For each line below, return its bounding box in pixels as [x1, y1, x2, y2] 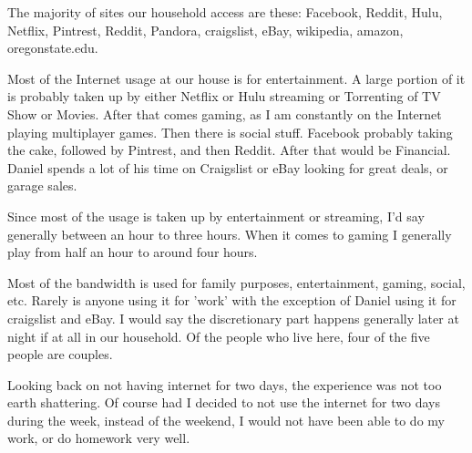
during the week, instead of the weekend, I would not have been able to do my [7, 410, 445, 429]
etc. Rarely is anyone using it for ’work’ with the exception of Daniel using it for [7, 291, 457, 310]
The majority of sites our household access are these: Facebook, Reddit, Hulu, [7, 3, 443, 21]
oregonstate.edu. [7, 38, 98, 57]
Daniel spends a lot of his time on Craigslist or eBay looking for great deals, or [7, 158, 448, 177]
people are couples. [7, 345, 113, 364]
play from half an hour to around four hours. [7, 242, 258, 262]
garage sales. [7, 176, 77, 195]
